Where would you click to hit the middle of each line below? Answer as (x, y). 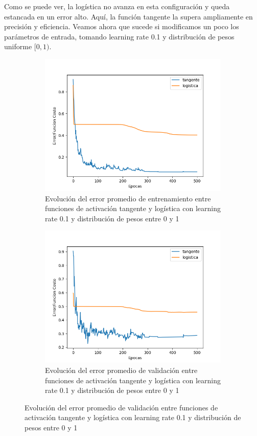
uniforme (18, 46)
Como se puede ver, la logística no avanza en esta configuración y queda (117, 6)
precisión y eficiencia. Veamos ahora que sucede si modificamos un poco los (122, 26)
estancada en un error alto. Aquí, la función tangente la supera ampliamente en (128, 16)
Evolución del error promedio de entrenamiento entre (128, 198)
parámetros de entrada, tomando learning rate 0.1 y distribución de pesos (119, 36)
